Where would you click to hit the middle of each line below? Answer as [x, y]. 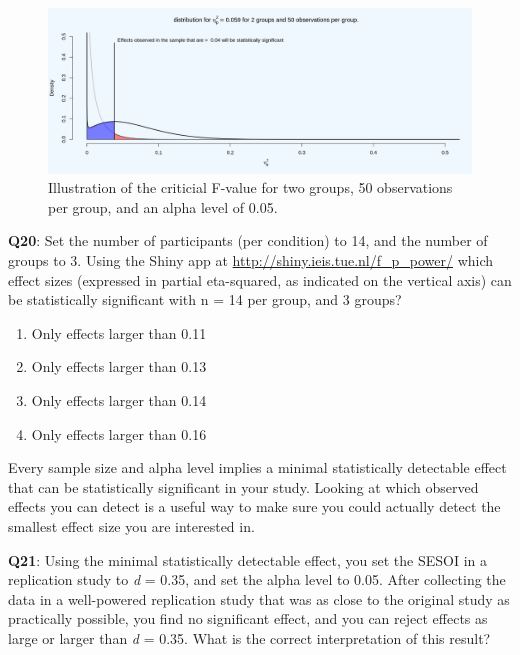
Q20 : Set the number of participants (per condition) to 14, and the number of [248, 240]
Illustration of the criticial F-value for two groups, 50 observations [250, 187]
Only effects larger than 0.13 [119, 366]
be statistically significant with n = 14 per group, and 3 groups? [205, 299]
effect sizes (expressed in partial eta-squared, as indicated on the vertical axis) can [260, 279]
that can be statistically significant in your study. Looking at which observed [243, 486]
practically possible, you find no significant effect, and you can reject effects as [248, 618]
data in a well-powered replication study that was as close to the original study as [259, 598]
